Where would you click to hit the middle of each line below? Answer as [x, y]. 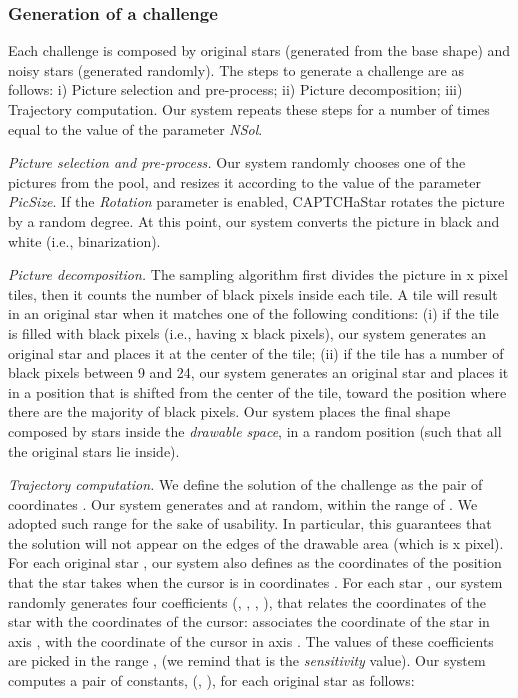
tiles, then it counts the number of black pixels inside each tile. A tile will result [253, 293]
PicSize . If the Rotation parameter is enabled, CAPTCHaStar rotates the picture [256, 201]
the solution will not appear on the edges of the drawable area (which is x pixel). [256, 542]
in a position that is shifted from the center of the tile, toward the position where [257, 391]
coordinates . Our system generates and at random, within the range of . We [243, 503]
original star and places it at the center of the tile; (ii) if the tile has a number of [256, 352]
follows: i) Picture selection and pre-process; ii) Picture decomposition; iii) [235, 89]
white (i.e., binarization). [84, 240]
